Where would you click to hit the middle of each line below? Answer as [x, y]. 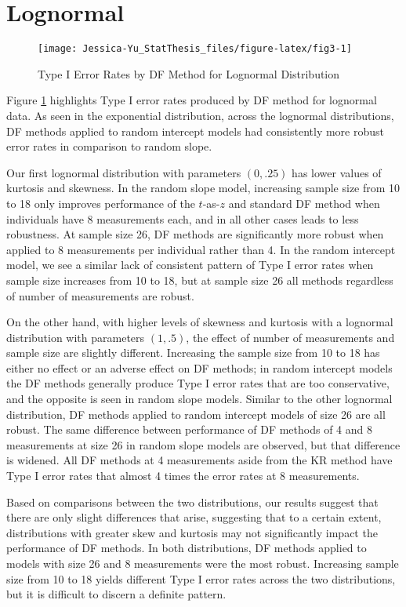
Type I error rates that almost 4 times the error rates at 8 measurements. [183, 476]
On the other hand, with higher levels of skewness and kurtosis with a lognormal [200, 322]
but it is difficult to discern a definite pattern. [116, 594]
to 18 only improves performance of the [101, 203]
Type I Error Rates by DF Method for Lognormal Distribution [189, 73]
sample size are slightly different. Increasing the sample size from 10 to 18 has [193, 353]
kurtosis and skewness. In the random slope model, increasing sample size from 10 [203, 188]
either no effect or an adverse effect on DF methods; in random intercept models [199, 367]
